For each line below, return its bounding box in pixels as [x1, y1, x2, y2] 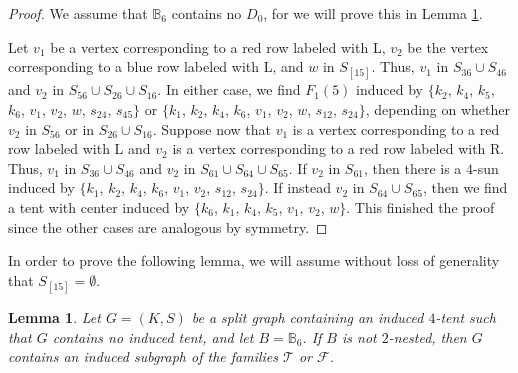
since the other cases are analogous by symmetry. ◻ [8, 216, 328, 237]
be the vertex [407, 36, 489, 57]
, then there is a [364, 157, 462, 178]
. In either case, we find [157, 79, 301, 100]
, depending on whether [365, 98, 511, 119]
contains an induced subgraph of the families [8, 346, 278, 367]
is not [342, 326, 377, 347]
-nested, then [388, 326, 467, 347]
